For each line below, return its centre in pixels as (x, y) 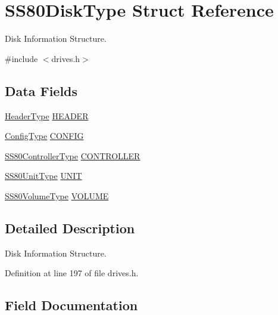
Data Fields (41, 90)
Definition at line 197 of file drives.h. (72, 273)
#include (21, 58)
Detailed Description (70, 228)
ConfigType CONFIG (44, 136)
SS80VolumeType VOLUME (57, 195)
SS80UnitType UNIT (43, 176)
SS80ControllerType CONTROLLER (73, 155)
